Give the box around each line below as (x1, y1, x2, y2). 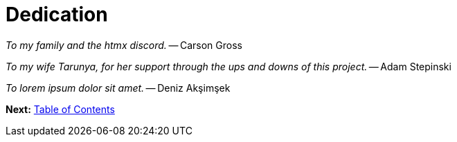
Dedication (6, 3, 108, 26)
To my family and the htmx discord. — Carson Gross (6, 39, 242, 51)
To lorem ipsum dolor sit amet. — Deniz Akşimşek (6, 81, 231, 94)
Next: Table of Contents (6, 103, 115, 115)
